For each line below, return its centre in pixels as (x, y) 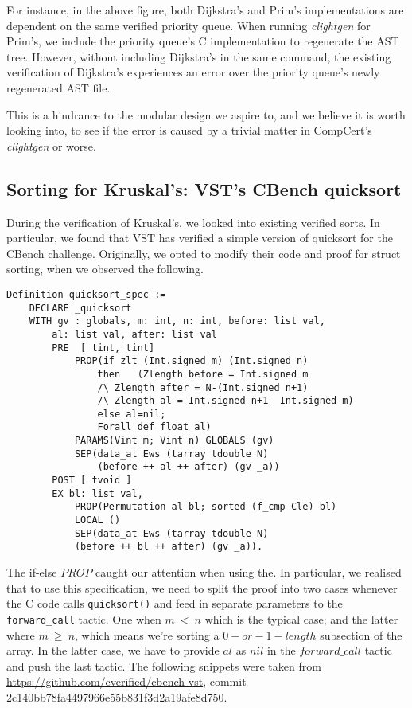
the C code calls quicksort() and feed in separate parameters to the (175, 603)
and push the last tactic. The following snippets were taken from (164, 665)
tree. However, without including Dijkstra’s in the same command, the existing (199, 56)
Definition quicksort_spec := (86, 294)
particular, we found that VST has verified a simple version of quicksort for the (200, 238)
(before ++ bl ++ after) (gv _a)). (169, 547)
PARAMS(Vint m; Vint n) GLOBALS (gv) (174, 441)
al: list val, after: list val (134, 334)
